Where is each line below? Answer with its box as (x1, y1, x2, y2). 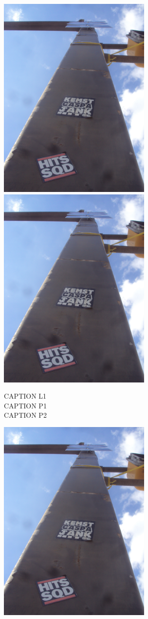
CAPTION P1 (4, 400, 47, 410)
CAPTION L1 (4, 391, 47, 401)
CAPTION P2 (4, 410, 47, 420)
